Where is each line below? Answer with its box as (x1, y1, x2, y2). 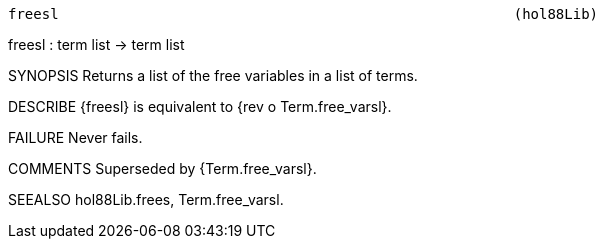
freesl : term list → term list (8, 36, 185, 53)
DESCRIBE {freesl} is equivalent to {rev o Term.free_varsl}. (8, 98, 392, 115)
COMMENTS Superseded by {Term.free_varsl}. (8, 160, 317, 177)
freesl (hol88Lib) (8, 6, 599, 22)
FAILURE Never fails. (8, 129, 143, 146)
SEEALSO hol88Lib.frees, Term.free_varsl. (8, 191, 284, 208)
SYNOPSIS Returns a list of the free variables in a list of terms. (8, 67, 418, 84)
